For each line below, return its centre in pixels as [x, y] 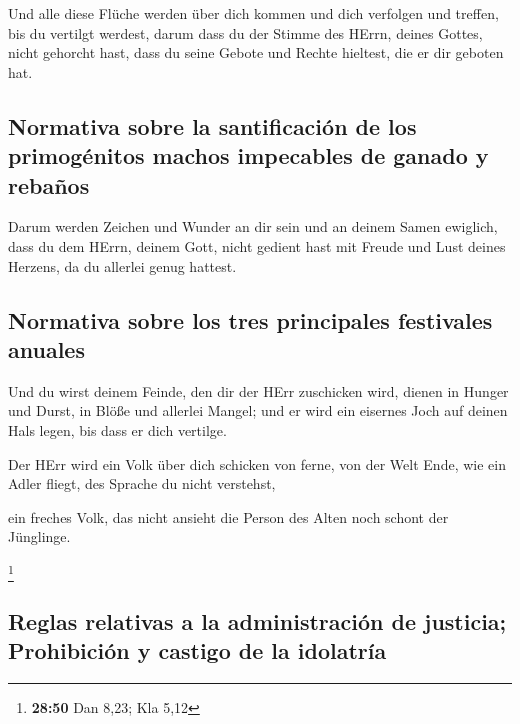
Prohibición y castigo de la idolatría [197, 650]
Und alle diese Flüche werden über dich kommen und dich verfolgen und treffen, [253, 13]
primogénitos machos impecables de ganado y [248, 155]
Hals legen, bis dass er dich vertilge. [117, 429]
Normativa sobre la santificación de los [212, 125]
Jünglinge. [39, 536]
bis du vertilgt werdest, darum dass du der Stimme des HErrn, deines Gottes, [245, 32]
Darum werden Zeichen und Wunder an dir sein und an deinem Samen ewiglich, [253, 226]
